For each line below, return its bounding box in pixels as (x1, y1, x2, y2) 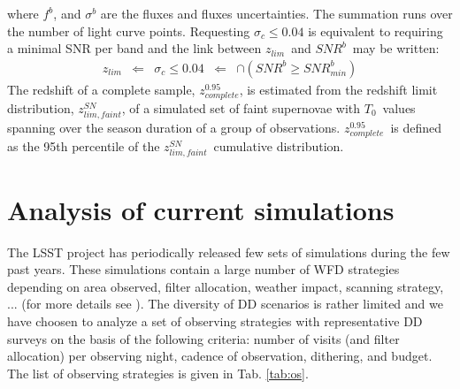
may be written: (352, 39, 440, 57)
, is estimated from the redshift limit (239, 80, 438, 98)
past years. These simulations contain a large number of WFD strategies (7, 260, 400, 278)
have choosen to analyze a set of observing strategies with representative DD (7, 311, 423, 330)
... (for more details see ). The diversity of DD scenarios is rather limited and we (7, 294, 443, 313)
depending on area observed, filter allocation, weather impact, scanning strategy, (7, 277, 444, 295)
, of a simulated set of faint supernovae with (121, 98, 361, 117)
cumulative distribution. (213, 137, 344, 156)
